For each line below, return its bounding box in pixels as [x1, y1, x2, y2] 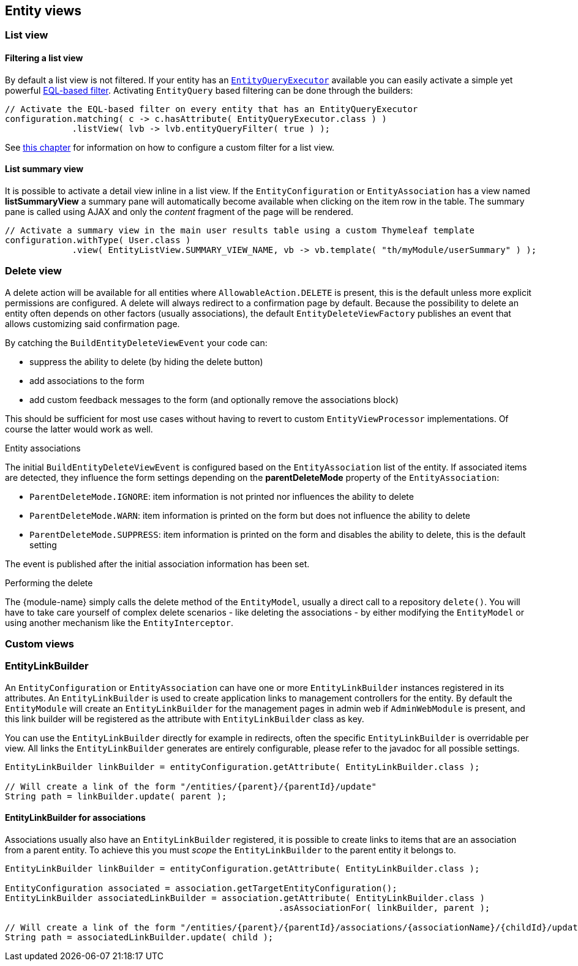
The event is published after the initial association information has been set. [5, 558, 310, 569]
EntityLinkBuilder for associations [5, 812, 146, 823]
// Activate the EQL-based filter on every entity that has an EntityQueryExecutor [5, 104, 418, 114]
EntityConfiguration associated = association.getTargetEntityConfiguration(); [5, 883, 397, 893]
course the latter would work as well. [5, 423, 153, 434]
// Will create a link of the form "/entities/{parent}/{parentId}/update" [5, 781, 377, 791]
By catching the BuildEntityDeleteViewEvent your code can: [5, 337, 268, 348]
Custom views [5, 637, 74, 650]
